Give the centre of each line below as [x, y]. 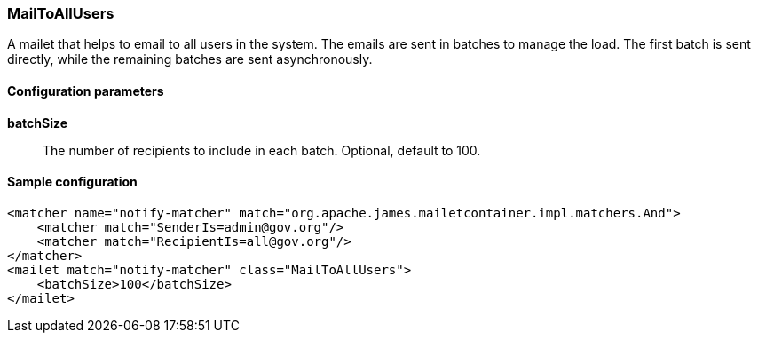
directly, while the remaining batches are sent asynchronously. [190, 59]
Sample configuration [72, 182]
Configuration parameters [86, 91]
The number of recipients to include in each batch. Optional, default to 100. [262, 150]
